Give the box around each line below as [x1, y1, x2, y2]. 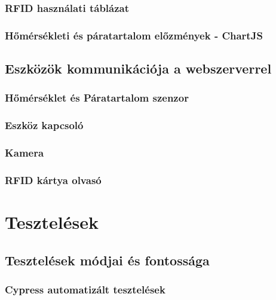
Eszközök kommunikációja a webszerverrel [5, 59, 272, 78]
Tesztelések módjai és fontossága [5, 250, 210, 269]
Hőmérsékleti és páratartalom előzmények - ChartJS [5, 27, 263, 42]
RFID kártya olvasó [5, 172, 102, 187]
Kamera [5, 145, 44, 160]
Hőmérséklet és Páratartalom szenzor [5, 90, 189, 105]
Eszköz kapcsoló [5, 118, 84, 133]
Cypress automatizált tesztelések [5, 281, 165, 296]
